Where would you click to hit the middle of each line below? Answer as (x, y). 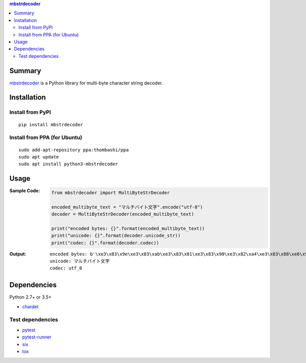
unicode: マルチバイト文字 (80, 261)
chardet (30, 306)
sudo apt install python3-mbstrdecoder (68, 164)
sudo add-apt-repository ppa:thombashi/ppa (74, 150)
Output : (18, 254)
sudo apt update (39, 157)
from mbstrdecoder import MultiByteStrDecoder (111, 192)
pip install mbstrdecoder (51, 124)
